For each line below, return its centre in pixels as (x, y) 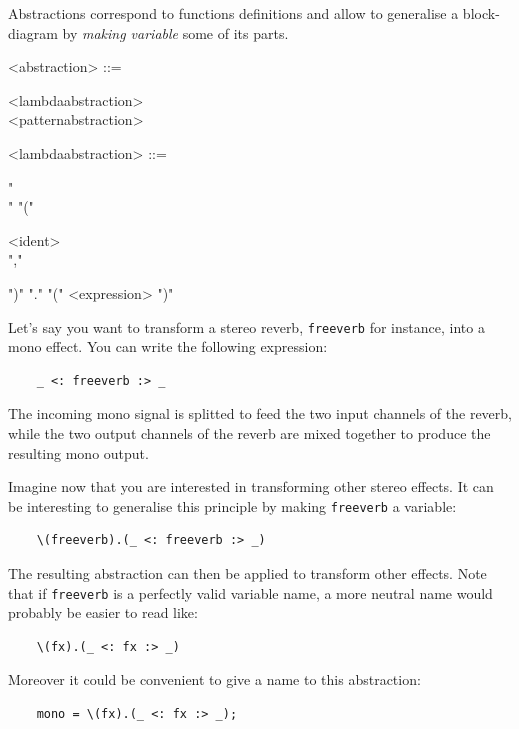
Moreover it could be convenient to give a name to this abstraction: (214, 679)
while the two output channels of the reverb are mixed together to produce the (249, 432)
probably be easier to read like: (103, 612)
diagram (33, 32)
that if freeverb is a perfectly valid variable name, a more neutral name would (250, 592)
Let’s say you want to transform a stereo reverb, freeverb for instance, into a (246, 326)
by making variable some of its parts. (175, 32)
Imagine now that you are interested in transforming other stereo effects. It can (251, 486)
